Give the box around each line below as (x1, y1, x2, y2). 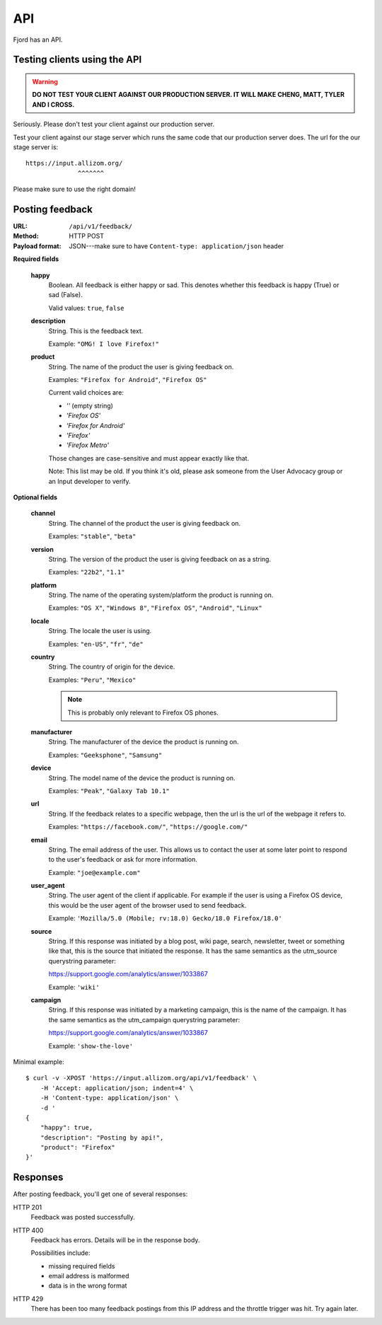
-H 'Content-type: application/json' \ (40, 1094, 179, 1102)
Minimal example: (13, 1058, 64, 1066)
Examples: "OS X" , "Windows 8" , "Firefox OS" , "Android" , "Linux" (48, 603, 262, 612)
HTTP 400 (13, 1226, 44, 1234)
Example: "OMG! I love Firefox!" (48, 340, 159, 348)
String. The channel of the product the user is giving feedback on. (48, 519, 241, 527)
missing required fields (48, 1261, 115, 1270)
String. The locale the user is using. (48, 627, 152, 635)
